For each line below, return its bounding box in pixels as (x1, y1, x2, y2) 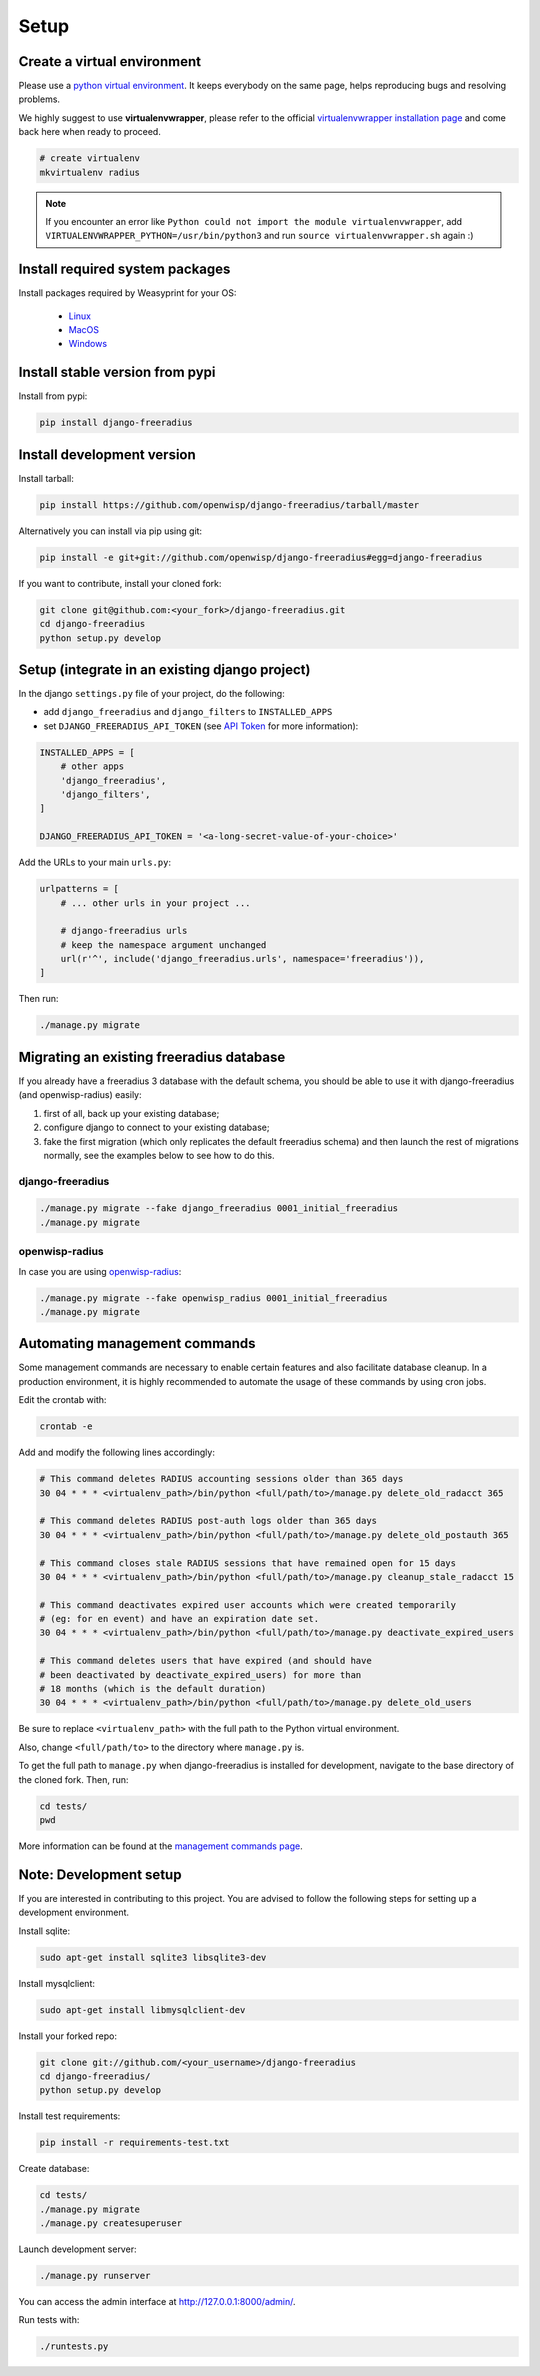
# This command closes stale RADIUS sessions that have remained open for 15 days (39, 1557, 457, 1569)
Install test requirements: (18, 2110, 121, 2122)
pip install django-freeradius (39, 417, 194, 429)
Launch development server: (18, 2243, 137, 2255)
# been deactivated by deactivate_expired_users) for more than (39, 1669, 362, 1680)
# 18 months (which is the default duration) (39, 1683, 267, 1695)
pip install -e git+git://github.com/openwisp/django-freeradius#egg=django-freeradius (39, 551, 483, 563)
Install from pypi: (18, 390, 88, 402)
